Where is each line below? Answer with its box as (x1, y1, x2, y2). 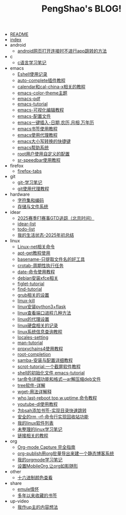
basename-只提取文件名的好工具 (17, 256, 85, 263)
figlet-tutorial (17, 281, 44, 287)
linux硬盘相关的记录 (17, 322, 58, 329)
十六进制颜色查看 (17, 475, 53, 481)
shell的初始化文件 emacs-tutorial (17, 370, 85, 376)
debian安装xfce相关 (17, 275, 58, 281)
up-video (9, 498, 29, 504)
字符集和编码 (17, 197, 44, 203)
